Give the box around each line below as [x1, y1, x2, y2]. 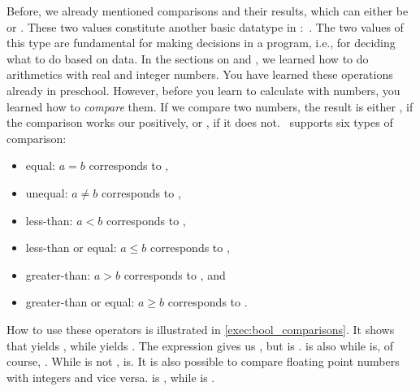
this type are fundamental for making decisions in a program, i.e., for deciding [6, 34, 396, 51]
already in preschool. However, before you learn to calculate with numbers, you [6, 81, 401, 98]
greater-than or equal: [25, 293, 135, 311]
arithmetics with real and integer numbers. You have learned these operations [6, 66, 393, 83]
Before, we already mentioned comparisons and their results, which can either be [6, 2, 409, 19]
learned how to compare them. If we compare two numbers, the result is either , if [6, 98, 414, 115]
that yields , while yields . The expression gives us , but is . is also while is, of [6, 337, 393, 354]
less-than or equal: [25, 239, 117, 256]
